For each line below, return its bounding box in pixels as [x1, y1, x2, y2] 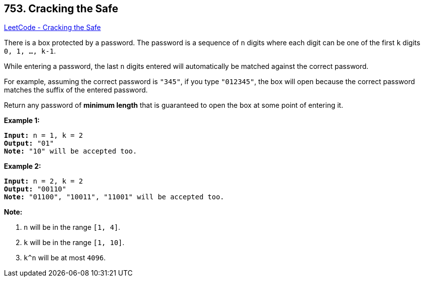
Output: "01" [4, 139, 54, 148]
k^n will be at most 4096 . [24, 253, 106, 262]
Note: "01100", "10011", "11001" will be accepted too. [4, 193, 224, 201]
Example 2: [4, 162, 41, 171]
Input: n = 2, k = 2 [4, 177, 83, 186]
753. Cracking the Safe [4, 2, 118, 15]
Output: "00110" [4, 185, 67, 193]
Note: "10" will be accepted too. [4, 147, 137, 156]
